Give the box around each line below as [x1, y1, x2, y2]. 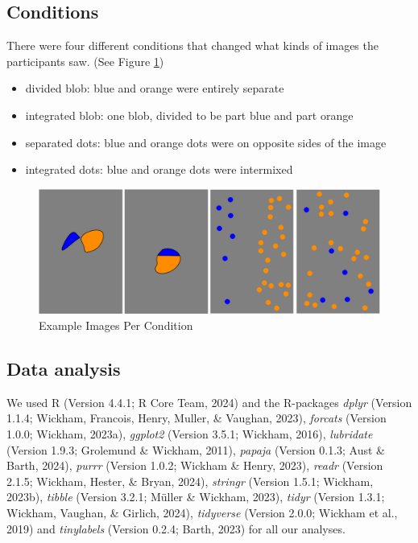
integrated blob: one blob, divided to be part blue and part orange [25, 106, 354, 123]
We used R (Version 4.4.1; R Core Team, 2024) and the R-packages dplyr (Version [6, 393, 412, 410]
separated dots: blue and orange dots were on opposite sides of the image [25, 134, 387, 150]
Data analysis [6, 356, 121, 381]
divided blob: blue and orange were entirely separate [25, 80, 284, 97]
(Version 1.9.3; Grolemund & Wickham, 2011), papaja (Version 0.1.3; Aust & [6, 441, 385, 458]
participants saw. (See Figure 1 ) [6, 52, 164, 69]
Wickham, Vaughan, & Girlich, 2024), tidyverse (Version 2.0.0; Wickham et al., [6, 504, 398, 520]
